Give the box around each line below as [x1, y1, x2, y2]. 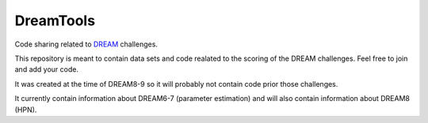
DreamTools [14, 12, 95, 29]
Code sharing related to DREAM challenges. [14, 39, 159, 49]
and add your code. [14, 65, 79, 74]
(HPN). [14, 105, 37, 114]
